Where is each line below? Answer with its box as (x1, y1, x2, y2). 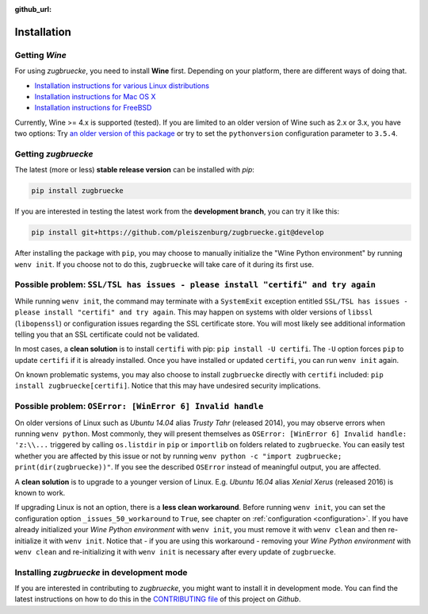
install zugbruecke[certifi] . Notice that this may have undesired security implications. (14, 381, 321, 391)
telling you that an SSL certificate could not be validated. (14, 330, 200, 339)
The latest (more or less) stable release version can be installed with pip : (14, 165, 255, 175)
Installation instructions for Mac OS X (34, 91, 156, 101)
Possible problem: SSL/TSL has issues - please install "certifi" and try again (14, 279, 376, 290)
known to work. (14, 488, 66, 497)
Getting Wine (14, 49, 67, 60)
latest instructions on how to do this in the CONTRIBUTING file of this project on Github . (14, 594, 301, 604)
